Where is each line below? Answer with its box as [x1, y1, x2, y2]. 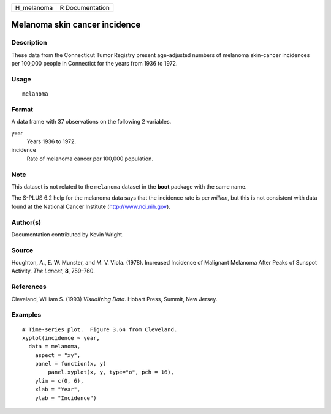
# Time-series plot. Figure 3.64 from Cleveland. [22, 326, 178, 333]
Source [11, 246, 34, 254]
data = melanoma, [28, 343, 81, 350]
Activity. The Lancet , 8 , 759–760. [11, 267, 95, 275]
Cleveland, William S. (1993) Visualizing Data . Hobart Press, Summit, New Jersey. [11, 295, 218, 303]
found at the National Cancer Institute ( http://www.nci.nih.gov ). [11, 203, 171, 210]
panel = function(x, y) [34, 360, 107, 367]
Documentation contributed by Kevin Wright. [11, 230, 124, 238]
